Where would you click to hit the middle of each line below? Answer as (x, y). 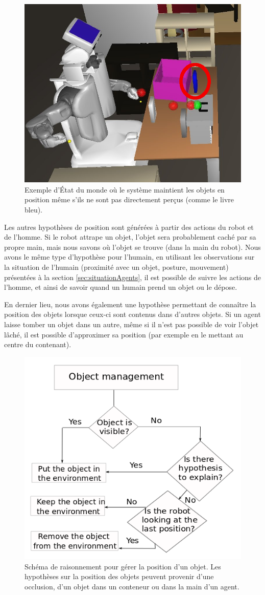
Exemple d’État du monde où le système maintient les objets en (125, 189)
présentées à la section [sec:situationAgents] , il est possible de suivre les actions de (133, 277)
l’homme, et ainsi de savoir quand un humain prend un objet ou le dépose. (121, 287)
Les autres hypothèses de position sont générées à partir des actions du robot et (129, 227)
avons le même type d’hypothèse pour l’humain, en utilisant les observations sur (129, 257)
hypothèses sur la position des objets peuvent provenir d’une (119, 576)
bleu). (34, 210)
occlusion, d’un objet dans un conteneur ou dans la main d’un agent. (132, 586)
